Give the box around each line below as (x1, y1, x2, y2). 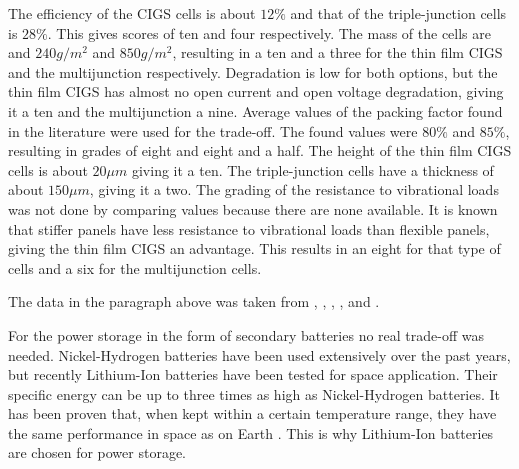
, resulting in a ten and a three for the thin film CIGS (172, 42, 503, 63)
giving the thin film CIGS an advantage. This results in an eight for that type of (8, 238, 501, 259)
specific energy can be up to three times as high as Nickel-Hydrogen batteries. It (8, 383, 501, 404)
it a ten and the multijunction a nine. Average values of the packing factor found (8, 100, 503, 121)
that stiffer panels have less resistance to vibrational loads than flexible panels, (8, 218, 490, 239)
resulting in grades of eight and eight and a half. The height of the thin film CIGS (8, 140, 512, 161)
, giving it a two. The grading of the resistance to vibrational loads (89, 179, 499, 200)
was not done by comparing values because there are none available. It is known (8, 198, 498, 219)
